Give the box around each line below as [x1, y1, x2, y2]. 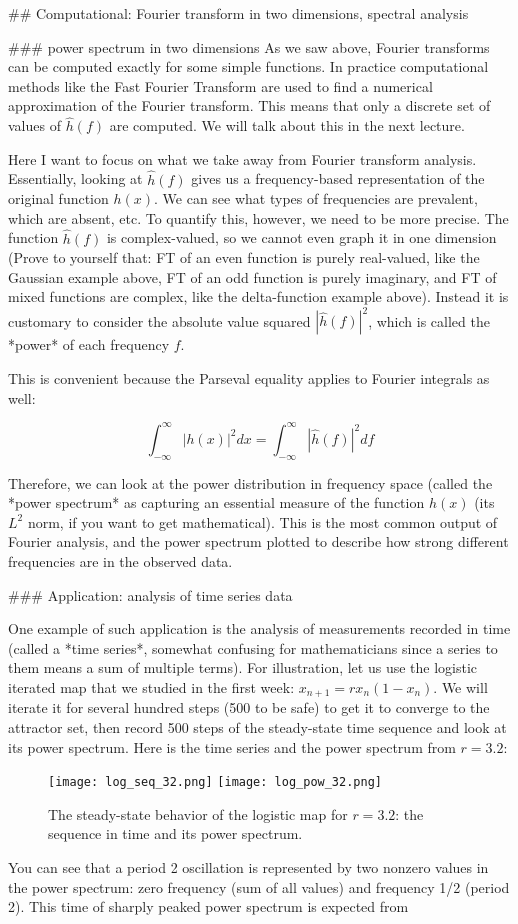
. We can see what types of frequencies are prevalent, [154, 188, 478, 209]
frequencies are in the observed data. [8, 550, 233, 571]
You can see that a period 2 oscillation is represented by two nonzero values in [8, 856, 489, 877]
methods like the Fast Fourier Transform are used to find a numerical [8, 75, 433, 96]
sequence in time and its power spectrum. [48, 823, 303, 844]
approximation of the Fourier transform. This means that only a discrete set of [8, 95, 491, 116]
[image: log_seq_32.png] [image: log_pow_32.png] [48, 775, 382, 790]
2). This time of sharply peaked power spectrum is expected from [8, 896, 409, 917]
